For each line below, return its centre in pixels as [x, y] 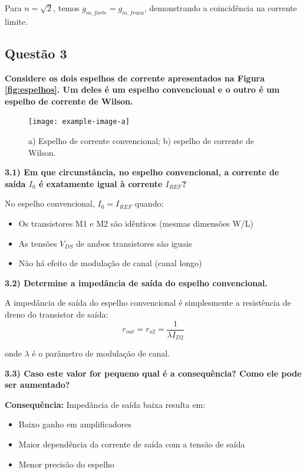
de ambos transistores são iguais [134, 243]
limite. [16, 21]
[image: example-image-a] [79, 122]
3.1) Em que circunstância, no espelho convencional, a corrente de [142, 172]
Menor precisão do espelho [66, 464]
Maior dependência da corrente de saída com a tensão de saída [132, 444]
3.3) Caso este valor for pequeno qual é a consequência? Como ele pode [153, 373]
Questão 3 [36, 53]
